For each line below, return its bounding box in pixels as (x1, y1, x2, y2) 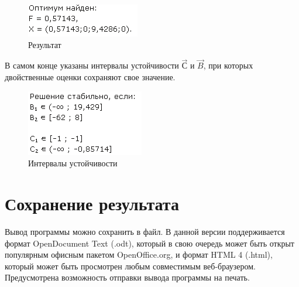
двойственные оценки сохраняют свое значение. (5, 71, 176, 83)
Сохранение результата (5, 191, 179, 215)
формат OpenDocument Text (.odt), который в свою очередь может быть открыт (5, 237, 294, 249)
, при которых (203, 59, 253, 71)
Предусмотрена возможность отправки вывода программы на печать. (5, 271, 250, 283)
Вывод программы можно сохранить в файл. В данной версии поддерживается (5, 225, 285, 237)
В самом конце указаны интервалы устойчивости (5, 59, 179, 71)
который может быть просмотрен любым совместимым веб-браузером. (5, 259, 256, 272)
